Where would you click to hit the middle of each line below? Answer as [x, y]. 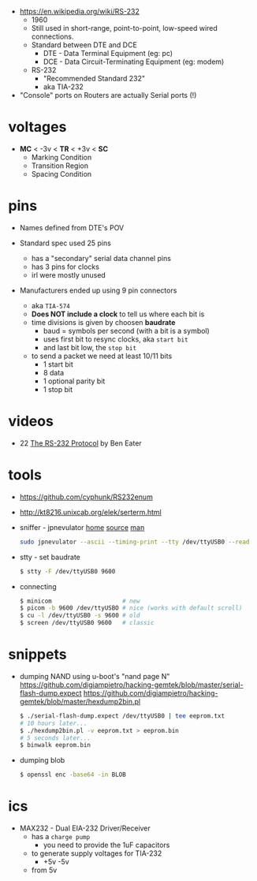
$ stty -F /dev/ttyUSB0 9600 [67, 571]
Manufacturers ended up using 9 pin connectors [98, 290]
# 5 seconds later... [55, 738]
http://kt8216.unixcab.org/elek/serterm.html [90, 512]
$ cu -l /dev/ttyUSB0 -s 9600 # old [80, 616]
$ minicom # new [80, 601]
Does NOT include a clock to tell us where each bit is [118, 314]
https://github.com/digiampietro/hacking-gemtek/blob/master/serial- [131, 685]
